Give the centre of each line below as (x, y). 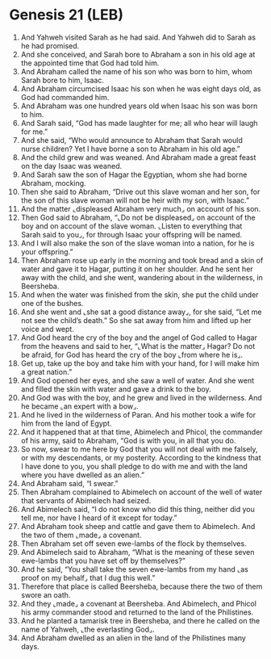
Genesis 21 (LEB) (67, 15)
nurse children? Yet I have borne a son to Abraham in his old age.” (130, 149)
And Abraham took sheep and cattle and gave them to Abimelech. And (138, 526)
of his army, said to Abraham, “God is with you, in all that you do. (128, 440)
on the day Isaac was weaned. (71, 166)
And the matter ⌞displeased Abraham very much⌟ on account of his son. (141, 208)
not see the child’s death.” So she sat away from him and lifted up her (136, 320)
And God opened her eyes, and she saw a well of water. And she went (138, 380)
